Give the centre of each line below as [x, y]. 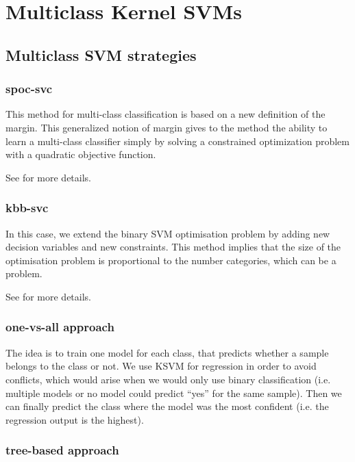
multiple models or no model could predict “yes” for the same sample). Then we [174, 393]
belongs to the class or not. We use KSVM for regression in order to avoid [161, 366]
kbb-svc [27, 208]
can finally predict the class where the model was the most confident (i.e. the [167, 406]
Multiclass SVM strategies [101, 54]
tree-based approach [62, 450]
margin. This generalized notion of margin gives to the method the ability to [167, 127]
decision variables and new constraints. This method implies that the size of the [173, 247]
